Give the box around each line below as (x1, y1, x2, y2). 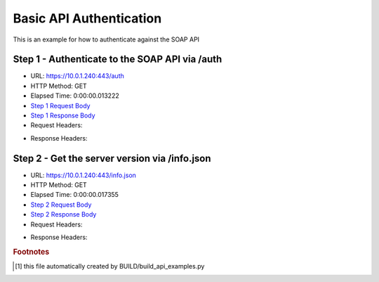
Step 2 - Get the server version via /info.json (13, 152, 211, 165)
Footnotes (13, 247, 50, 257)
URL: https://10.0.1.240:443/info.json (30, 171, 137, 179)
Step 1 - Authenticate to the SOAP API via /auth (13, 53, 222, 65)
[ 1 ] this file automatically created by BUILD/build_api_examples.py (15, 262, 205, 271)
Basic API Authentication (13, 11, 162, 26)
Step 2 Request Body (30, 200, 92, 209)
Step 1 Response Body (30, 111, 95, 120)
